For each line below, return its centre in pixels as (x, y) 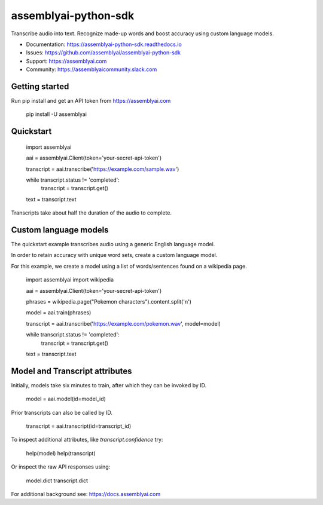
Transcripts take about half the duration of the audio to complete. (92, 213)
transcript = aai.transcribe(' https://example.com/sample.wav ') (103, 169)
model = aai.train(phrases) (59, 313)
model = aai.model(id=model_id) (66, 399)
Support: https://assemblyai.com (66, 61)
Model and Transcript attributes (71, 371)
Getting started (40, 86)
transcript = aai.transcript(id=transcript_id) (79, 426)
